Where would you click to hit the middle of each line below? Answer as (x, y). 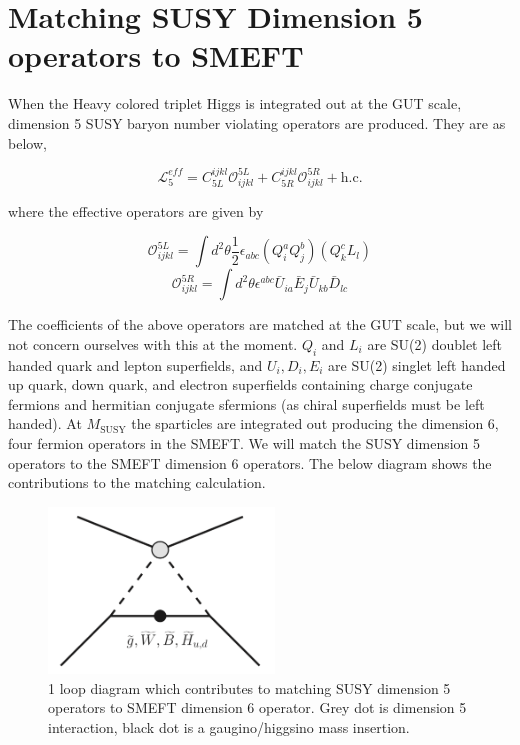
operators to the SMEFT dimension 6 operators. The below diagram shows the (250, 462)
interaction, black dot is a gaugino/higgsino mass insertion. (229, 726)
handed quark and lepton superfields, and (135, 364)
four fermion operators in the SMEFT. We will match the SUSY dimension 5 (244, 443)
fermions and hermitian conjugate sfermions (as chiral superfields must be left (246, 403)
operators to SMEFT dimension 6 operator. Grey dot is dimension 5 (257, 707)
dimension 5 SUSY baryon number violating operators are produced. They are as (257, 122)
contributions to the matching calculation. (137, 482)
